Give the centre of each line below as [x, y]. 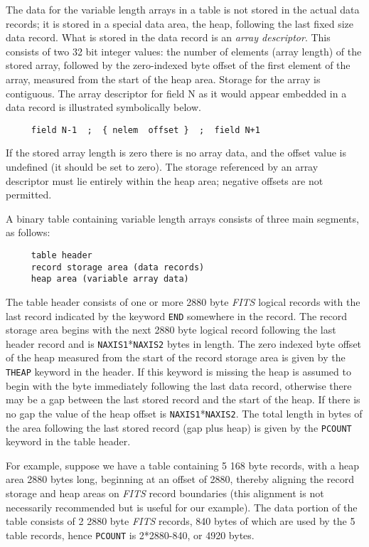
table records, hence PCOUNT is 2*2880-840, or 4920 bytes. [130, 535]
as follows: [28, 232]
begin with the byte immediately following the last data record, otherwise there [179, 385]
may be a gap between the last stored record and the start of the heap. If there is [183, 399]
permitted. [29, 195]
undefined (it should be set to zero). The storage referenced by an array [162, 166]
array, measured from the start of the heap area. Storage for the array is [163, 79]
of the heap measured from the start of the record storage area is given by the [176, 357]
